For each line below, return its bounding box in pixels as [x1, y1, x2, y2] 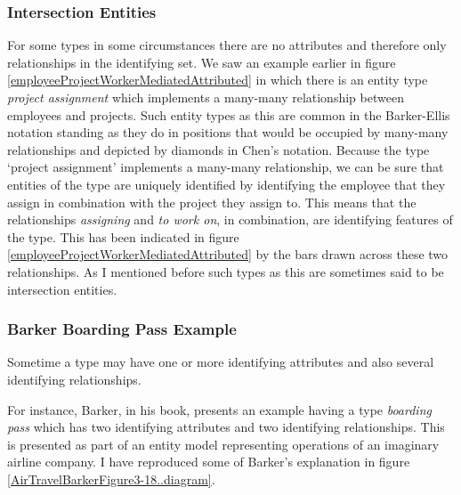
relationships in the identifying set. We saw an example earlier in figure [7, 53, 396, 71]
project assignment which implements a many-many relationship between [7, 88, 404, 106]
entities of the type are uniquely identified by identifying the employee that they [7, 174, 446, 193]
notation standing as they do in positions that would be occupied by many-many [7, 123, 449, 142]
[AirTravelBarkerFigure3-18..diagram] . [7, 469, 215, 488]
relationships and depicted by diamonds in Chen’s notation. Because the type [7, 140, 430, 158]
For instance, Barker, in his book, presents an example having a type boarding [7, 400, 432, 418]
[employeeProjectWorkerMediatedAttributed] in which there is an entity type [7, 70, 428, 89]
